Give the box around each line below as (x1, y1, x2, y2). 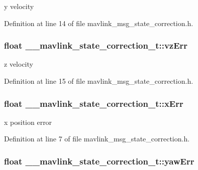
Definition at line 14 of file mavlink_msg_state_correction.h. (4, 18, 193, 28)
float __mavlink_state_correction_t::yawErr (4, 154, 194, 167)
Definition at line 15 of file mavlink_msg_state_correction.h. (4, 76, 193, 86)
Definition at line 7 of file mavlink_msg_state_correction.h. (4, 133, 190, 144)
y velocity (4, 1, 34, 11)
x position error (4, 116, 52, 127)
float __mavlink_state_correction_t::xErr (4, 97, 183, 109)
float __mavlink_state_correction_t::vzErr (4, 39, 188, 52)
